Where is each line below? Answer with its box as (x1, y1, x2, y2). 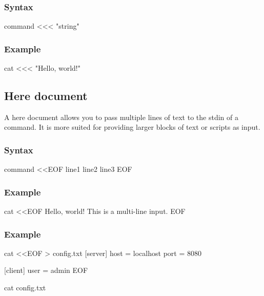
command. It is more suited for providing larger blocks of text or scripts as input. (4, 122, 260, 132)
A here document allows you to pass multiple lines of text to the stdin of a (4, 111, 238, 122)
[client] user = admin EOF (4, 265, 88, 275)
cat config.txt (4, 282, 46, 293)
